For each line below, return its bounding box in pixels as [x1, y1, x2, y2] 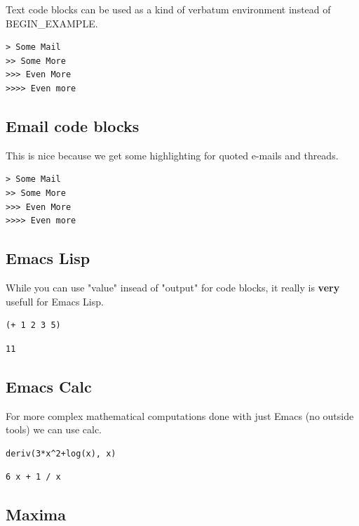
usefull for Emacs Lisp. [6, 294, 104, 308]
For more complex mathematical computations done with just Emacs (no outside [6, 408, 354, 423]
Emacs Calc [6, 375, 92, 397]
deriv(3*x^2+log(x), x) [6, 448, 116, 459]
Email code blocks [6, 114, 140, 136]
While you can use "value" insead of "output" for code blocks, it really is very [6, 280, 340, 294]
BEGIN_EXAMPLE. [6, 15, 98, 30]
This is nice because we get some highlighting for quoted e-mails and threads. [6, 147, 339, 162]
